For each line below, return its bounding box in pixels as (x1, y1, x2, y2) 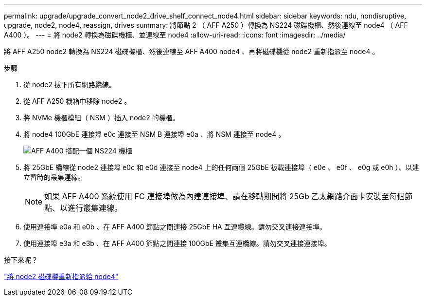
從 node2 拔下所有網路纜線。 (23, 80, 116, 89)
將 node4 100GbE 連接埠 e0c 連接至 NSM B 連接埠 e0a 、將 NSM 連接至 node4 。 (23, 130, 285, 138)
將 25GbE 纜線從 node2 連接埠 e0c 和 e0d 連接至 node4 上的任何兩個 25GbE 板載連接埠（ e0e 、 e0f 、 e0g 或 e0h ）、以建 (23, 163, 419, 171)
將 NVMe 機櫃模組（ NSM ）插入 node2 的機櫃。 (23, 113, 179, 122)
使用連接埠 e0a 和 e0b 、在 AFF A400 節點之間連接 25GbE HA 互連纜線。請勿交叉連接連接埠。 (23, 223, 326, 231)
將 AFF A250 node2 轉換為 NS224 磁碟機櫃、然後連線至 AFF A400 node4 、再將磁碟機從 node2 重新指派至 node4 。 (4, 47, 379, 56)
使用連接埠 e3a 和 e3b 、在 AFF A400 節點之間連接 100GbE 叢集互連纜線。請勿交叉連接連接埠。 (23, 239, 331, 247)
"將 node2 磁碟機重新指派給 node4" (4, 272, 119, 281)
